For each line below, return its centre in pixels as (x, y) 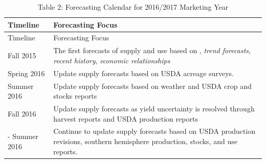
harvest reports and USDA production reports (126, 118)
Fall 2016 (22, 113)
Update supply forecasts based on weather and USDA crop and (152, 86)
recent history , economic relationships (112, 60)
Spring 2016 (26, 73)
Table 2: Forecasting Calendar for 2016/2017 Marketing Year (133, 7)
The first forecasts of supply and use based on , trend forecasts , (152, 50)
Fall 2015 (22, 55)
